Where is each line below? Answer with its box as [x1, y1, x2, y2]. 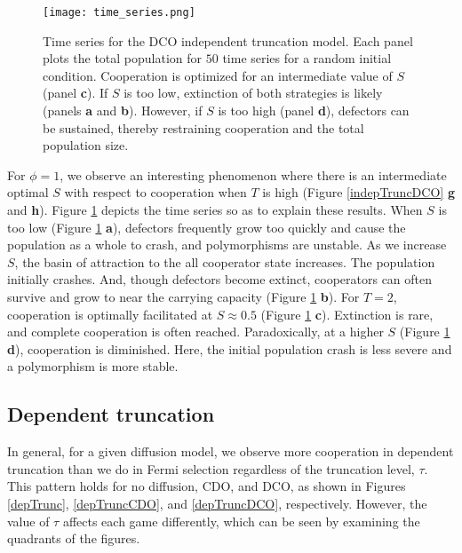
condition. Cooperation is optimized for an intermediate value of [43, 66, 393, 84]
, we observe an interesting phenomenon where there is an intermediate [60, 165, 447, 184]
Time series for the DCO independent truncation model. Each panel [43, 31, 413, 50]
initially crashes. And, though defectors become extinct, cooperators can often [7, 270, 433, 288]
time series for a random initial [222, 49, 392, 67]
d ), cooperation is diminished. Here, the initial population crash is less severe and [7, 339, 452, 358]
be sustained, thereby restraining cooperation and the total [43, 118, 364, 137]
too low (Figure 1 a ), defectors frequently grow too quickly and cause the [7, 217, 406, 236]
